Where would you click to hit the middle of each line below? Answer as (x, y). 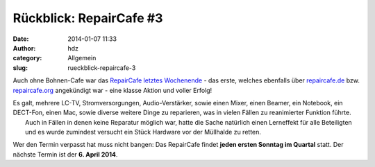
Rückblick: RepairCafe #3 (88, 18)
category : (27, 58)
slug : (20, 68)
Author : (24, 48)
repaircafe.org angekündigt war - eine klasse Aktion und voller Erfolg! (112, 90)
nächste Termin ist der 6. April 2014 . (65, 154)
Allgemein (82, 58)
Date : (21, 39)
